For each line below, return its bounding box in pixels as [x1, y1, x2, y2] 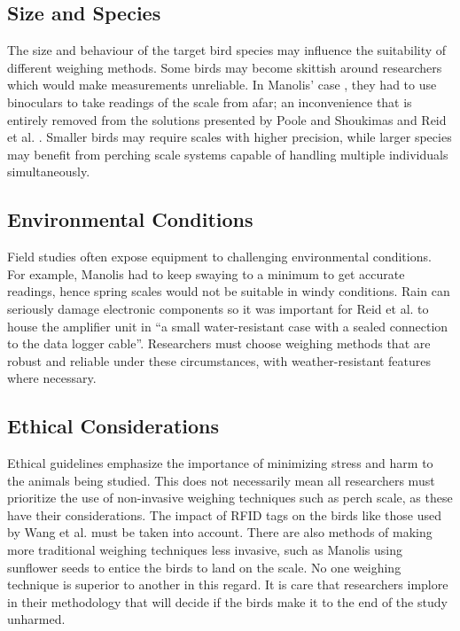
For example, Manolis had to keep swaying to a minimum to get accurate [7, 264, 405, 283]
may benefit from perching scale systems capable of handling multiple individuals [7, 144, 448, 163]
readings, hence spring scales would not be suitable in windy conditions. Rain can [7, 282, 450, 300]
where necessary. [7, 369, 97, 387]
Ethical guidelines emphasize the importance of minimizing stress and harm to [7, 454, 433, 472]
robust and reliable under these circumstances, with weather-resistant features [7, 351, 431, 370]
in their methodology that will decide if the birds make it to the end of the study [7, 592, 448, 611]
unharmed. [7, 610, 66, 628]
